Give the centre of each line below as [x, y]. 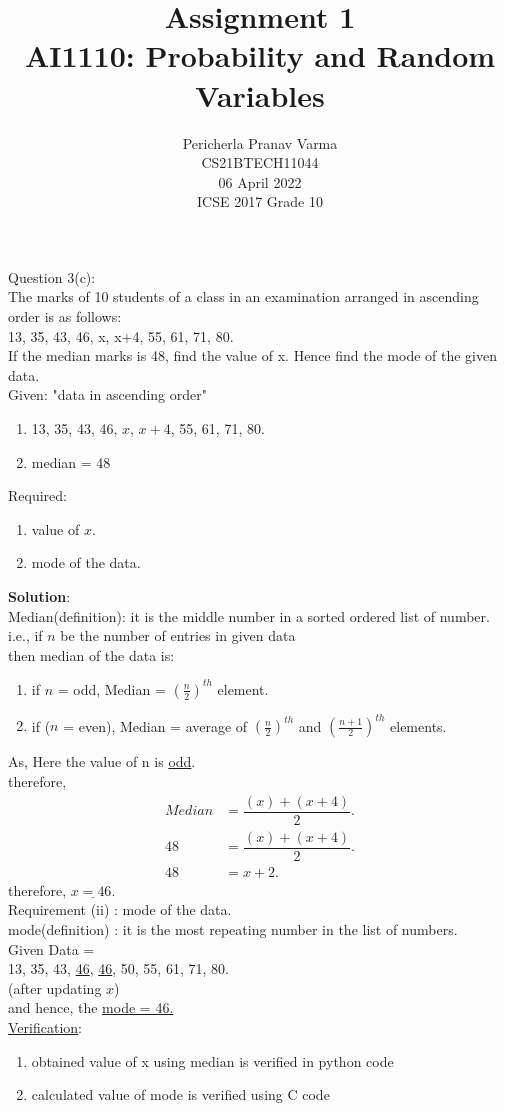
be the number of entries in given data [178, 635]
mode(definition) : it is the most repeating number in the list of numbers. [233, 928]
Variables [260, 94]
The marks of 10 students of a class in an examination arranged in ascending [243, 296]
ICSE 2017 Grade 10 [260, 201]
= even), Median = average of [155, 725]
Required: [37, 495]
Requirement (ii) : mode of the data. [120, 909]
